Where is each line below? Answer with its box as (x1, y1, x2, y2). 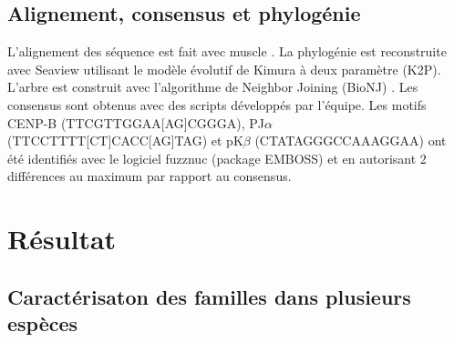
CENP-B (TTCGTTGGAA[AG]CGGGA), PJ (7, 113, 265, 132)
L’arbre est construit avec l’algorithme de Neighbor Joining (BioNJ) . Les (7, 77, 418, 96)
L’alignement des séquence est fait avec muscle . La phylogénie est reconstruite (7, 42, 447, 61)
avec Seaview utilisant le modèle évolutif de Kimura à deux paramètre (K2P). (7, 59, 441, 78)
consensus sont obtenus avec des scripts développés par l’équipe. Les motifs (7, 95, 427, 114)
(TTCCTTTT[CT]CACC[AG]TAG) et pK (7, 131, 243, 150)
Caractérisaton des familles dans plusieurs (7, 282, 411, 310)
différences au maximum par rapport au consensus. (7, 166, 292, 186)
